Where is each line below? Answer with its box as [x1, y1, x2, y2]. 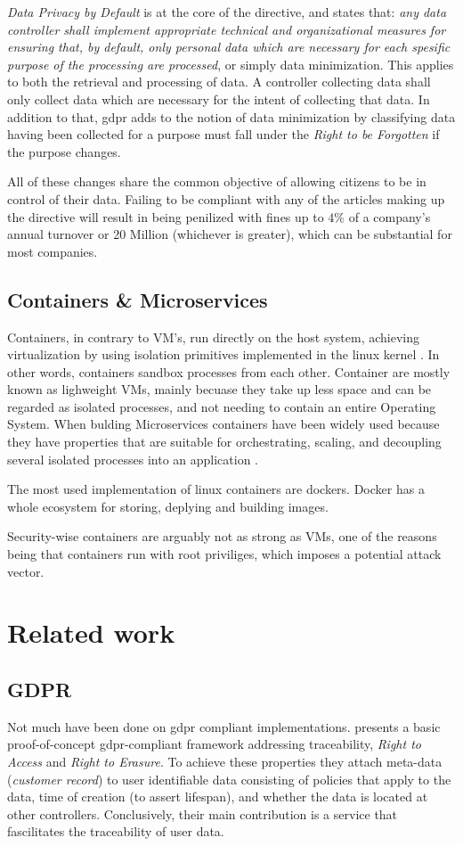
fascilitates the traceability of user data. [7, 822, 224, 841]
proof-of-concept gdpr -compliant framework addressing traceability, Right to [7, 735, 421, 753]
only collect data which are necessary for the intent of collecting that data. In [7, 89, 430, 108]
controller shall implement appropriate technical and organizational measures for [7, 20, 446, 38]
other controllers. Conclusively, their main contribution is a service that [7, 804, 398, 823]
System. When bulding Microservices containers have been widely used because [7, 415, 440, 433]
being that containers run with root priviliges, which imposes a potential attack [7, 545, 442, 563]
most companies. [7, 242, 98, 260]
